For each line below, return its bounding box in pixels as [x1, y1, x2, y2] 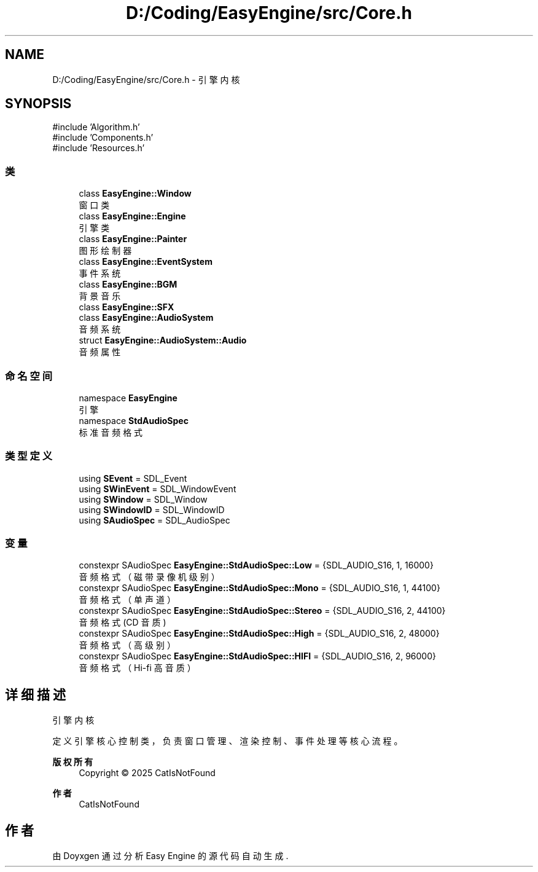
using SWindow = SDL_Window [79, 493, 208, 505]
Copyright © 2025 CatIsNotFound [79, 768, 216, 779]
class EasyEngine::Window [79, 188, 192, 199]
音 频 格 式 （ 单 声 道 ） [79, 594, 176, 605]
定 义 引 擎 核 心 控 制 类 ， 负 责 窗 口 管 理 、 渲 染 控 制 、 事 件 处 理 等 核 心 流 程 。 [52, 736, 403, 747]
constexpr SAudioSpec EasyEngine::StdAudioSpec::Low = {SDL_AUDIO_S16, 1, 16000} [79, 560, 434, 571]
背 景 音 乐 [79, 291, 121, 302]
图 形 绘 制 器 [79, 245, 132, 256]
